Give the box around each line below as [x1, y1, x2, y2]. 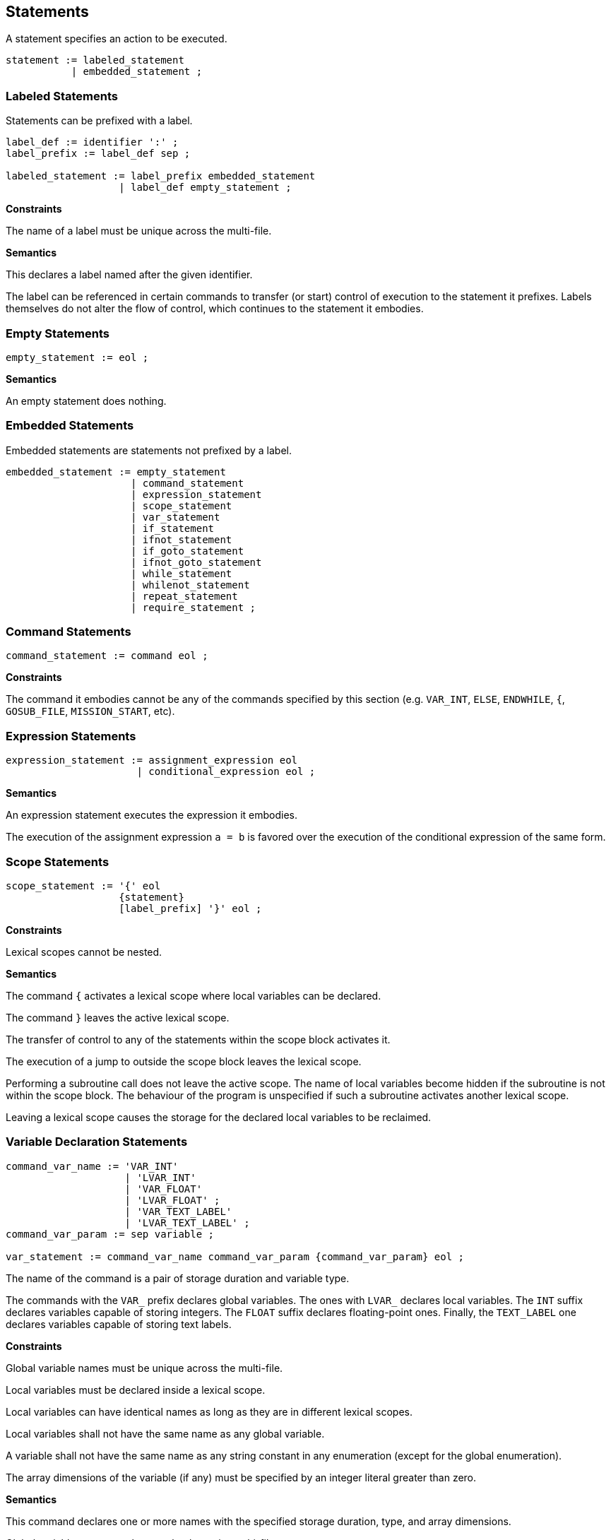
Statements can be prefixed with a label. [6, 114, 193, 127]
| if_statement [131, 522, 215, 534]
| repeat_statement [131, 590, 238, 602]
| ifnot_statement [131, 533, 232, 545]
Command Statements [6, 624, 131, 639]
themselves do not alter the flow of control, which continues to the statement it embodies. [6, 302, 424, 315]
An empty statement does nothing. [6, 394, 167, 407]
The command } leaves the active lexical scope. [6, 1011, 230, 1024]
